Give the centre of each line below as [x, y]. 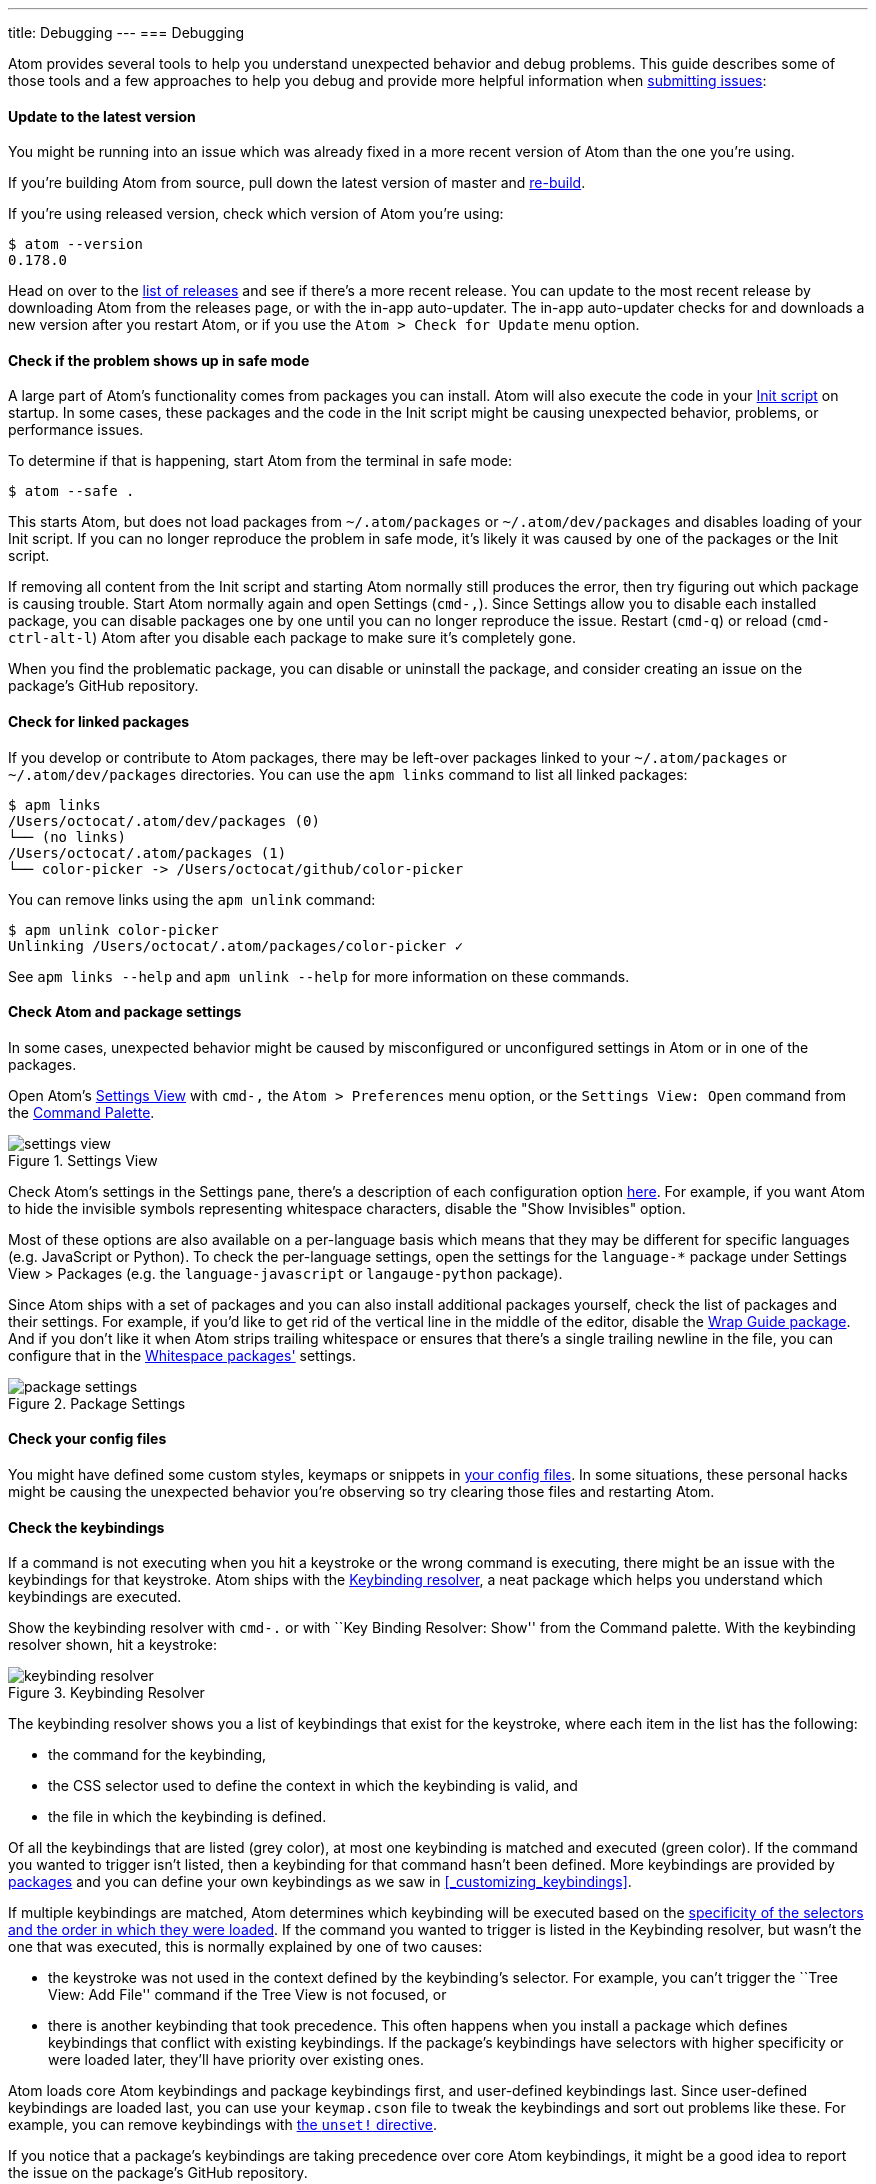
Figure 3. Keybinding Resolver [106, 1693]
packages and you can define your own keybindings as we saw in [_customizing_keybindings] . [320, 1882]
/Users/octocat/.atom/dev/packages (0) [164, 820]
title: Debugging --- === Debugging [126, 32]
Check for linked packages [99, 722]
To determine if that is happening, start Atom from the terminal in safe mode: [260, 461]
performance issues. [76, 430]
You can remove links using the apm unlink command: [192, 899]
